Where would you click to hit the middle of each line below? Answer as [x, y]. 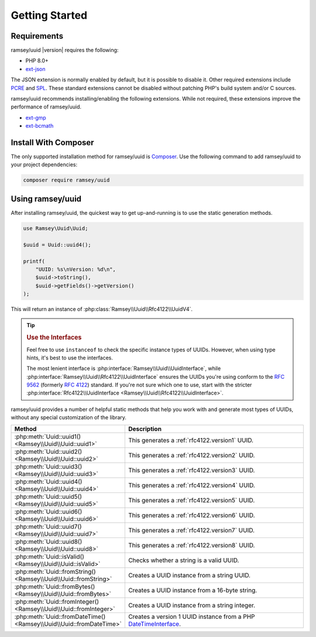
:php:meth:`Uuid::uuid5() [48, 496]
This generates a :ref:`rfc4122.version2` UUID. [191, 455]
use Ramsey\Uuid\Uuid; [56, 228]
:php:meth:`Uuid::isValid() [49, 556]
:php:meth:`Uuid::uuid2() [48, 451]
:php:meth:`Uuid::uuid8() [48, 542]
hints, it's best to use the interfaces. [70, 358]
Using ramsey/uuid [46, 199]
